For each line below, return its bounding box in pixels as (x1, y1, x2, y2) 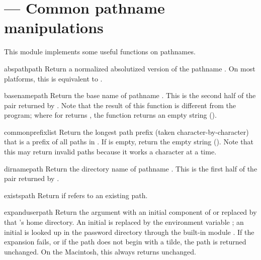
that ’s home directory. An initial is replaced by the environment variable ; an (4, 217, 244, 227)
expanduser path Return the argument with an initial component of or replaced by (4, 207, 257, 217)
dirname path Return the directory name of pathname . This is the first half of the (4, 163, 257, 174)
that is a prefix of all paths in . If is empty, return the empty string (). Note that (4, 136, 253, 147)
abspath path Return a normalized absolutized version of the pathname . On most (4, 63, 255, 73)
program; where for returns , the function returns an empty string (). (4, 110, 217, 120)
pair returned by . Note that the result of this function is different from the (4, 100, 236, 110)
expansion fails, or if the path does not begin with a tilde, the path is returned (4, 236, 246, 247)
